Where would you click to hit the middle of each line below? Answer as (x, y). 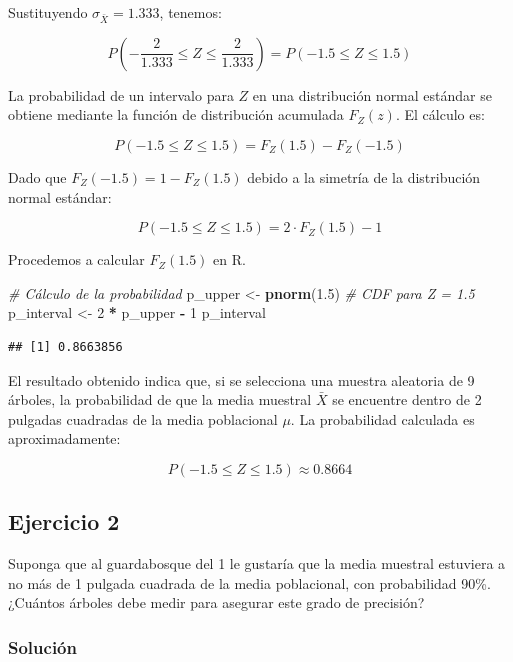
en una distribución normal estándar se (372, 94)
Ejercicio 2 (64, 521)
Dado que (37, 176)
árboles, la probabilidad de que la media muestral (160, 399)
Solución (42, 646)
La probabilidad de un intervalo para (121, 94)
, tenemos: (190, 12)
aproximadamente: (64, 438)
